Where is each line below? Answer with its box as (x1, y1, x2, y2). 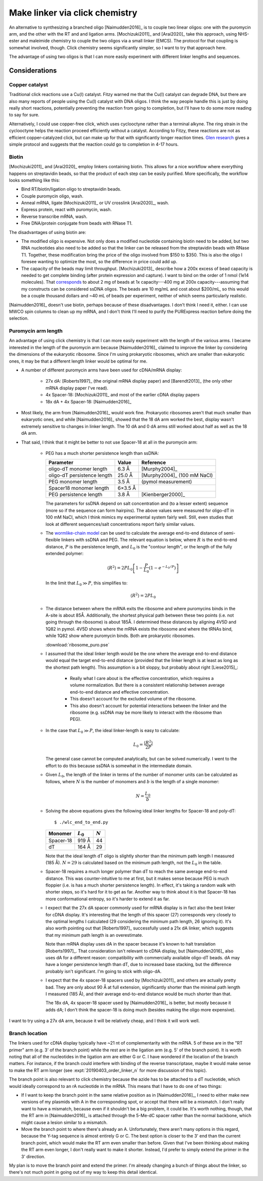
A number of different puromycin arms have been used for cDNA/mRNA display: (21, 367, 182, 373)
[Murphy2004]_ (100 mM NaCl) (141, 472, 213, 479)
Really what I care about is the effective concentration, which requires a (70, 676, 214, 681)
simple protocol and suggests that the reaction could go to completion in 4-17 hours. (9, 141, 179, 147)
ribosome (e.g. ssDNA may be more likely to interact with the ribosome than (70, 710, 222, 716)
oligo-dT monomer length (48, 465, 108, 472)
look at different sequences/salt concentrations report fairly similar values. (45, 521, 195, 527)
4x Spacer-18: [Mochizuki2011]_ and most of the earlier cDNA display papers (45, 392, 200, 398)
